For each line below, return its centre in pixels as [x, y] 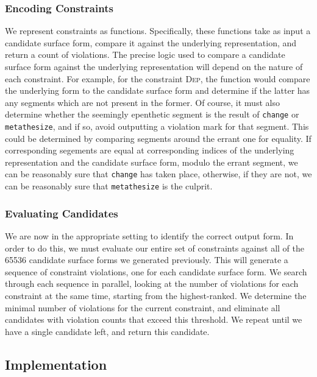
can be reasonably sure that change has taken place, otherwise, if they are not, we [158, 174]
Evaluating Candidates [62, 213]
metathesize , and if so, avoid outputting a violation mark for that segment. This [157, 126]
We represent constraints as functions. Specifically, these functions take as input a [158, 31]
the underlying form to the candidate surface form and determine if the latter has [158, 90]
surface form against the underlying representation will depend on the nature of [154, 66]
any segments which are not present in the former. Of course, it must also [142, 102]
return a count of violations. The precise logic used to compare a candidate [145, 55]
